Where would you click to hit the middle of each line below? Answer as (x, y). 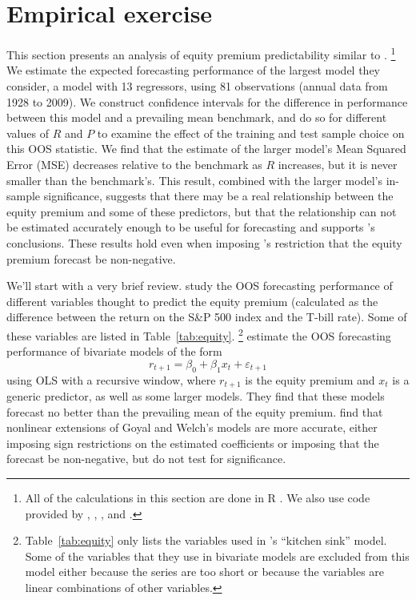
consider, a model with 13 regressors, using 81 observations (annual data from (197, 85)
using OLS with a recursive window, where (111, 379)
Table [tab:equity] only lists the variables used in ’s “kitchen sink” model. (206, 540)
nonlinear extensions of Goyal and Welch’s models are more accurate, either (192, 427)
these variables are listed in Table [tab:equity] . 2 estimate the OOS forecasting (199, 334)
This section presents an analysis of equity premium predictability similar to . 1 (201, 53)
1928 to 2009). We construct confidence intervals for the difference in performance (207, 101)
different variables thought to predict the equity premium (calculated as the (192, 301)
